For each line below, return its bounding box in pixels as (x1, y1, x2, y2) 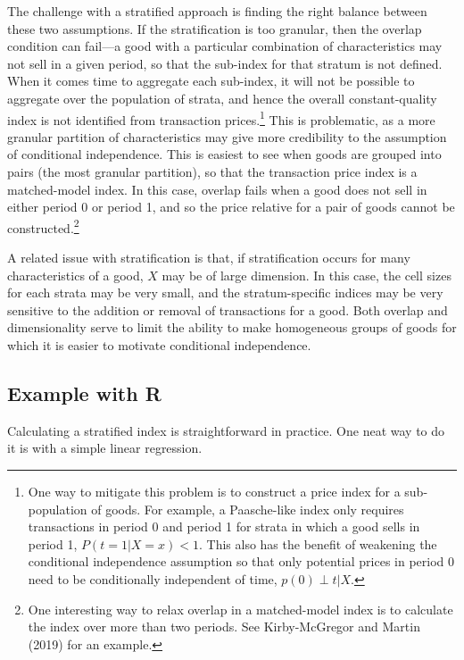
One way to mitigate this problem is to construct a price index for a (28, 481, 401, 500)
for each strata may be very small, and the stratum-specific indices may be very (7, 283, 443, 302)
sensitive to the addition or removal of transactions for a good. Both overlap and (7, 300, 448, 319)
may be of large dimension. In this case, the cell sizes (162, 265, 452, 284)
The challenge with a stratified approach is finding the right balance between (7, 2, 427, 20)
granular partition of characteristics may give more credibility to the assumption (7, 127, 447, 146)
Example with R (7, 379, 162, 406)
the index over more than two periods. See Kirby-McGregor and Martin (28, 617, 420, 636)
